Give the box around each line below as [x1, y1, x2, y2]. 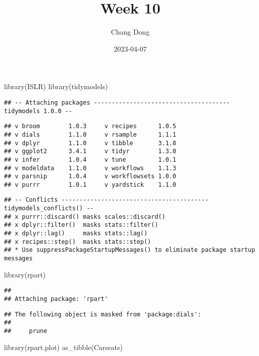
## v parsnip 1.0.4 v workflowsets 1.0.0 [4, 173, 176, 180]
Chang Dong [111, 27, 150, 37]
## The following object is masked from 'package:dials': [4, 310, 201, 318]
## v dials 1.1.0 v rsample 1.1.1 [4, 131, 176, 138]
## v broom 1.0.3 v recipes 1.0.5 [4, 123, 176, 130]
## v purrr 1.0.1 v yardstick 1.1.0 [4, 181, 176, 188]
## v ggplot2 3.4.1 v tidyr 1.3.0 [4, 148, 176, 155]
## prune [4, 327, 47, 334]
